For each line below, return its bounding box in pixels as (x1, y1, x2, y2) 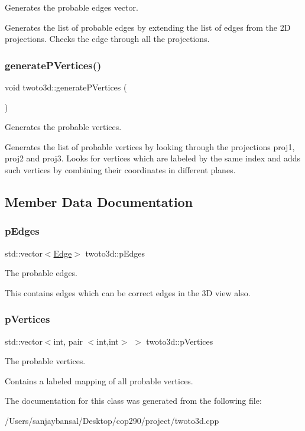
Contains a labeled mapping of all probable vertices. (5, 374, 193, 387)
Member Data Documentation (5, 192, 193, 210)
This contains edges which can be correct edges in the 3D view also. (5, 286, 251, 299)
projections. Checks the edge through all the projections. (5, 33, 210, 45)
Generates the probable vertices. (5, 121, 122, 133)
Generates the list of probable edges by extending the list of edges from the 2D (5, 21, 291, 33)
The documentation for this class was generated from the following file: (5, 394, 262, 407)
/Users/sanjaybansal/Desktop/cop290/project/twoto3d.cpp (5, 414, 219, 426)
